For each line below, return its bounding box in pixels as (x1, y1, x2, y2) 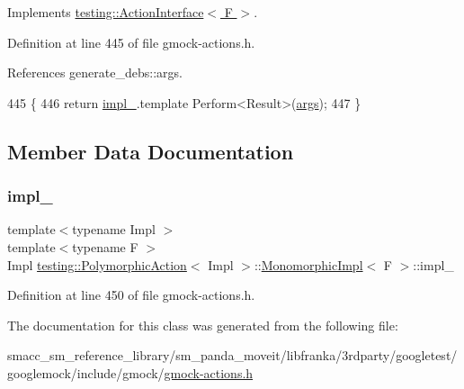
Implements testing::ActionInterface (7, 3, 204, 21)
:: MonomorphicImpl (254, 255, 363, 274)
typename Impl (72, 220, 156, 239)
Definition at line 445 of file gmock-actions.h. (7, 32, 255, 51)
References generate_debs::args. (7, 63, 183, 82)
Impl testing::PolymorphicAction (7, 255, 187, 274)
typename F (72, 237, 138, 256)
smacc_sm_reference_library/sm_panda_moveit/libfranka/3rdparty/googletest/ (7, 346, 458, 365)
